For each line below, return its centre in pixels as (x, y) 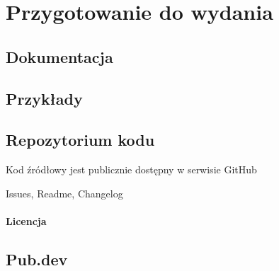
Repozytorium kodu (80, 140)
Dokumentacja (59, 56)
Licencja (26, 220)
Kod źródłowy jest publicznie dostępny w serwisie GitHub (131, 169)
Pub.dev (37, 259)
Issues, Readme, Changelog (64, 193)
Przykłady (44, 98)
